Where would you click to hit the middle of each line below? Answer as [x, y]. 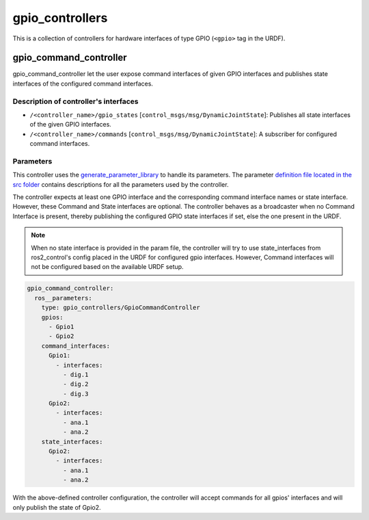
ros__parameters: [63, 298]
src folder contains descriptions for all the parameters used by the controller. [121, 184]
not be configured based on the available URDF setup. [107, 267]
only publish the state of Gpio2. [57, 507]
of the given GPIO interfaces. [71, 125]
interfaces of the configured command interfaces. [83, 83]
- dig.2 [76, 384]
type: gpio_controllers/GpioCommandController [121, 308]
